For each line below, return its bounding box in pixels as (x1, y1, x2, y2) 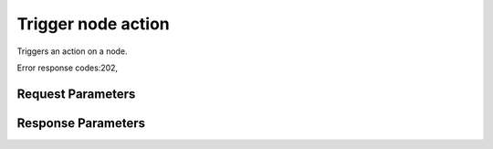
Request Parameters (16, 86, 136, 101)
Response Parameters (16, 115, 146, 131)
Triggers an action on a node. (16, 46, 128, 57)
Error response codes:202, (16, 62, 119, 73)
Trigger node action (16, 14, 171, 34)
